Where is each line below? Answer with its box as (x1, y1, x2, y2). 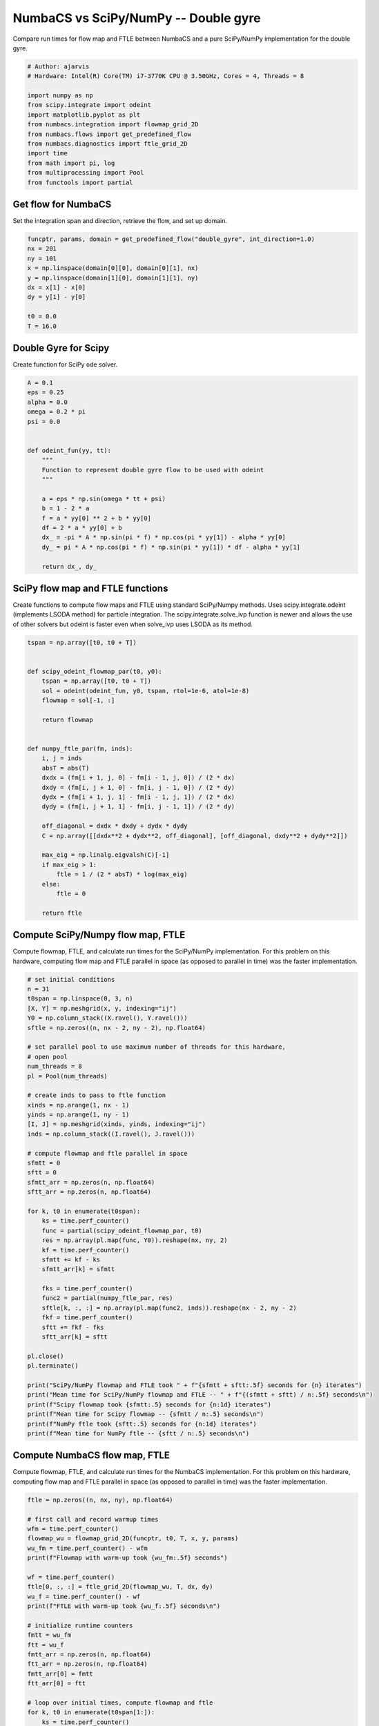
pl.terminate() (27, 1362, 79, 1370)
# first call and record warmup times (27, 1515, 159, 1523)
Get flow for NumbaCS (12, 199, 112, 211)
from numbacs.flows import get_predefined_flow (27, 130, 191, 138)
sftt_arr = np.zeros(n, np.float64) (27, 1188, 152, 1196)
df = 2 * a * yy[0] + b (41, 523, 122, 532)
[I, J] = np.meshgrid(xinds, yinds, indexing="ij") (27, 1121, 206, 1128)
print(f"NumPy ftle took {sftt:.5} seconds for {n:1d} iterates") (27, 1419, 257, 1428)
